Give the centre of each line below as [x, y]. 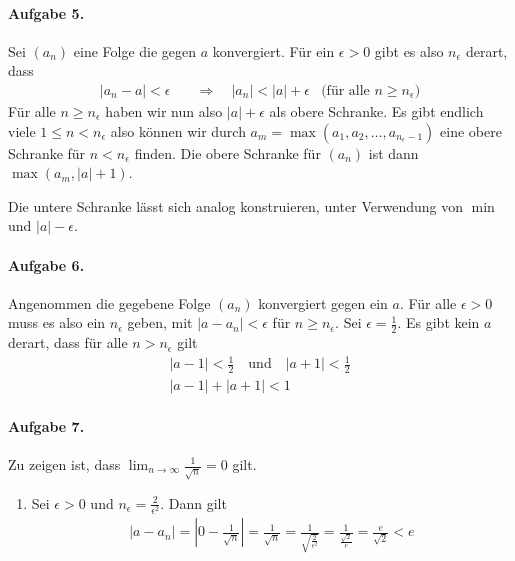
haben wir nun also [164, 111]
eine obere [471, 130]
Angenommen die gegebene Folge [109, 302]
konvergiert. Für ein [273, 50]
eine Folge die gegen [135, 50]
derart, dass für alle [68, 342]
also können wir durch [178, 130]
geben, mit [160, 322]
